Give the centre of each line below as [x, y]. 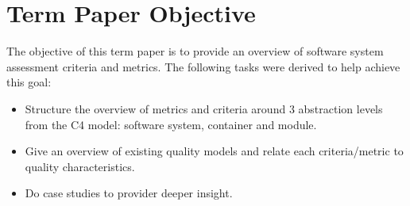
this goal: [29, 82]
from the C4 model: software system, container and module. [171, 124]
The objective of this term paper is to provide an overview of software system [195, 51]
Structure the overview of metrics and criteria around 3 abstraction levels [204, 108]
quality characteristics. [80, 166]
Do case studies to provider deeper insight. [129, 193]
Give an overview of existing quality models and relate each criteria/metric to [214, 151]
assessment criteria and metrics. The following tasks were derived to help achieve [203, 66]
